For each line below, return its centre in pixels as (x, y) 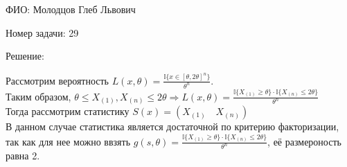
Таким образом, (38, 96)
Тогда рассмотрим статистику (68, 111)
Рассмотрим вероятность (57, 80)
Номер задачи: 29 (42, 32)
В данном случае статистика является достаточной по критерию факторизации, (172, 126)
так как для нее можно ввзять (68, 141)
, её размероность (304, 141)
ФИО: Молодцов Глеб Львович (71, 9)
